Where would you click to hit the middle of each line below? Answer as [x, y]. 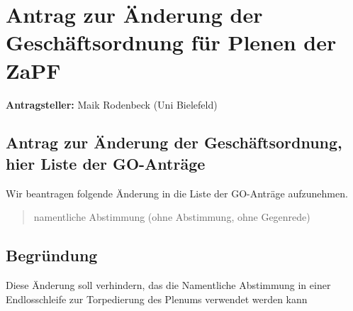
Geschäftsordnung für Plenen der [171, 42]
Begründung [52, 255]
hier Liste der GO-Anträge [106, 163]
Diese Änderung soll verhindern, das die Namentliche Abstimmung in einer [168, 285]
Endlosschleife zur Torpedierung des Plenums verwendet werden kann [157, 299]
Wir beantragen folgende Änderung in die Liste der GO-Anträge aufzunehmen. [177, 193]
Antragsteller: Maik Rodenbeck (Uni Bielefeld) [112, 104]
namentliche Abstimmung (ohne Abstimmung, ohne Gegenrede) [172, 217]
